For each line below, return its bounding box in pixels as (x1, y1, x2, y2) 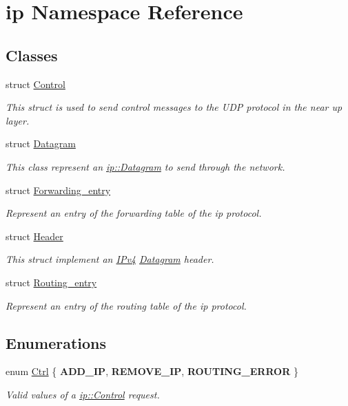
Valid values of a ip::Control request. (6, 387, 160, 401)
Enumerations (6, 332, 107, 353)
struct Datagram (6, 136, 76, 151)
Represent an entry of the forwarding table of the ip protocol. (6, 206, 262, 220)
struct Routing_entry (6, 275, 97, 289)
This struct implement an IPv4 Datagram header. (6, 252, 214, 266)
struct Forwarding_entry (6, 182, 111, 197)
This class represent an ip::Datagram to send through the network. (6, 159, 285, 173)
